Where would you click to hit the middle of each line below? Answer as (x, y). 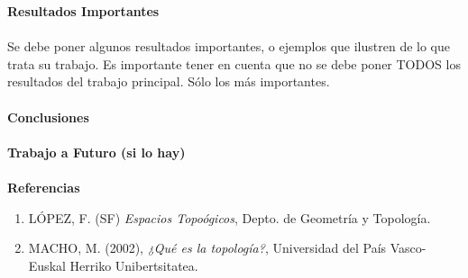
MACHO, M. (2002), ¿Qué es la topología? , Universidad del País (207, 248)
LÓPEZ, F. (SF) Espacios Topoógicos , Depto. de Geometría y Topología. (229, 217)
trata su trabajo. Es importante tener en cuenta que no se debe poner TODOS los (234, 63)
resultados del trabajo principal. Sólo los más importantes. (169, 81)
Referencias (44, 187)
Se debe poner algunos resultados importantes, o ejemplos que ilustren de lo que (229, 46)
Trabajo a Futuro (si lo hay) (96, 152)
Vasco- (408, 248)
